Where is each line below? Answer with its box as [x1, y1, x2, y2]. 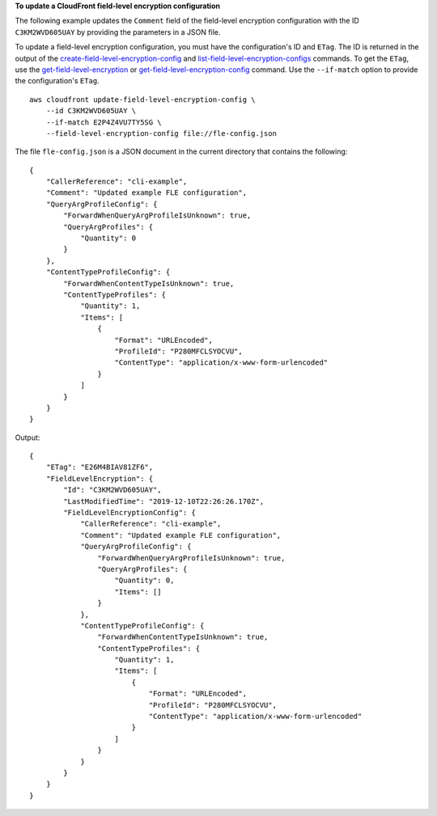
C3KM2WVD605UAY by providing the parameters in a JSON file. [15, 27, 221, 36]
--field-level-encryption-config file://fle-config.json [45, 129, 277, 137]
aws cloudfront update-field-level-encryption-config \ [29, 95, 256, 104]
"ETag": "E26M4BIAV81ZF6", [45, 463, 154, 472]
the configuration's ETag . [15, 76, 100, 86]
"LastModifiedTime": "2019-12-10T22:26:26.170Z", [63, 497, 265, 505]
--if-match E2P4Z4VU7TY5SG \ [45, 117, 162, 127]
